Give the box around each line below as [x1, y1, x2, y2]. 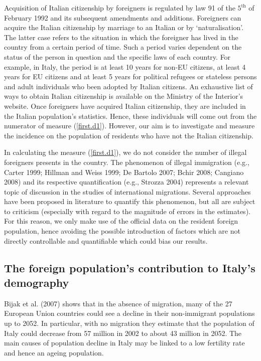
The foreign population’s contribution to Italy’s [4, 260, 255, 275]
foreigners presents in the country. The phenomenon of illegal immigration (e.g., [4, 156, 249, 167]
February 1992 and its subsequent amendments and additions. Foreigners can [4, 12, 241, 23]
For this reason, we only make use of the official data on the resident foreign [4, 216, 238, 226]
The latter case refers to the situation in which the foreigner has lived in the [4, 32, 238, 42]
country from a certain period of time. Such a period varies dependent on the [4, 42, 242, 52]
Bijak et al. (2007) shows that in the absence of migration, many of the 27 [4, 298, 232, 308]
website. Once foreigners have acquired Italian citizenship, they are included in [4, 100, 246, 111]
